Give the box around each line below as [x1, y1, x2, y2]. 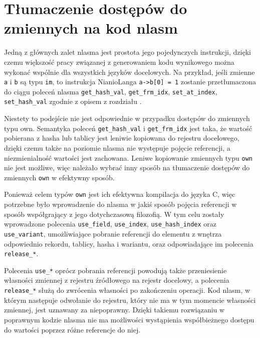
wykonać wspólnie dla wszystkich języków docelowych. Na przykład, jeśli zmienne [4, 66, 255, 77]
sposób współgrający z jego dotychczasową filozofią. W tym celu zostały [4, 208, 224, 219]
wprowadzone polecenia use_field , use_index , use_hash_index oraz [4, 218, 217, 229]
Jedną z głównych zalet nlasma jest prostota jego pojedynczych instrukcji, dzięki [4, 47, 251, 57]
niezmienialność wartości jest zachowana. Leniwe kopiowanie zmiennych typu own [4, 152, 252, 163]
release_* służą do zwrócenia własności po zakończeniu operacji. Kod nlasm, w [4, 285, 250, 295]
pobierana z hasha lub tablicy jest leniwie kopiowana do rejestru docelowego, [4, 133, 239, 143]
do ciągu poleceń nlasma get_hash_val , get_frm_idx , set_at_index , [4, 86, 217, 96]
